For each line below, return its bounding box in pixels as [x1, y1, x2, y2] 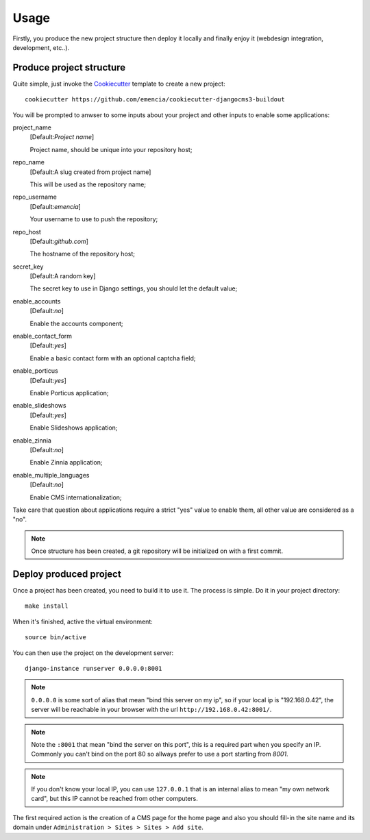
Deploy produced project [12, 568, 121, 580]
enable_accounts [12, 297, 61, 305]
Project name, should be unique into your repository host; [29, 145, 193, 153]
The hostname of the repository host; [29, 250, 135, 258]
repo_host [12, 227, 41, 236]
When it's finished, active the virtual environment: [12, 617, 153, 626]
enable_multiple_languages [12, 471, 90, 479]
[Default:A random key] [29, 272, 96, 280]
